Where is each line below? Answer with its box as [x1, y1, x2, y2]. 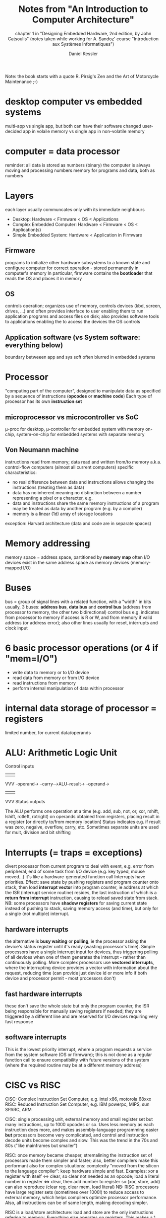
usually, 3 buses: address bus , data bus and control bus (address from [5, 604, 152, 609]
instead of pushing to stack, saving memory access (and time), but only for [5, 906, 159, 912]
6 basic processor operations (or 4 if [5, 642, 159, 654]
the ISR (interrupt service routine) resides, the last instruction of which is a [5, 890, 157, 896]
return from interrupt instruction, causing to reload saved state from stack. [5, 895, 159, 901]
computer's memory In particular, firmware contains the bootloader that [5, 270, 153, 276]
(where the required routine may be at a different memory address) [5, 1062, 142, 1068]
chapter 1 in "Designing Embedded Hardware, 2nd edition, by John [15, 30, 152, 36]
